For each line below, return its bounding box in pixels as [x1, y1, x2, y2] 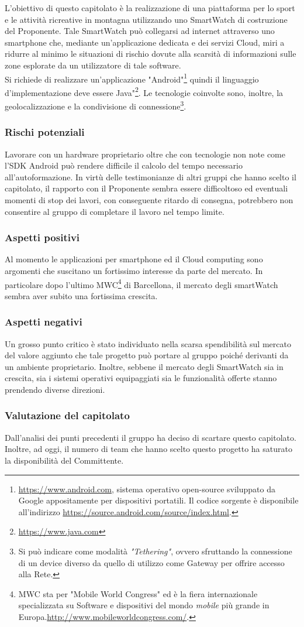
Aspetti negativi [5, 314, 82, 329]
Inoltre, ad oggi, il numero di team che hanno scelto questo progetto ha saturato [5, 443, 292, 455]
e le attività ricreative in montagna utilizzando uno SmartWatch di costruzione [5, 13, 288, 25]
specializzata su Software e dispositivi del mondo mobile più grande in [18, 599, 270, 611]
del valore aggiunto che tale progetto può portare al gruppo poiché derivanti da [5, 349, 289, 361]
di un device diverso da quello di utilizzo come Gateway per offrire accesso [18, 556, 285, 568]
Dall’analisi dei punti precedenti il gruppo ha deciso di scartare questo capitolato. [5, 431, 296, 443]
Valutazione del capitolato [5, 408, 130, 423]
